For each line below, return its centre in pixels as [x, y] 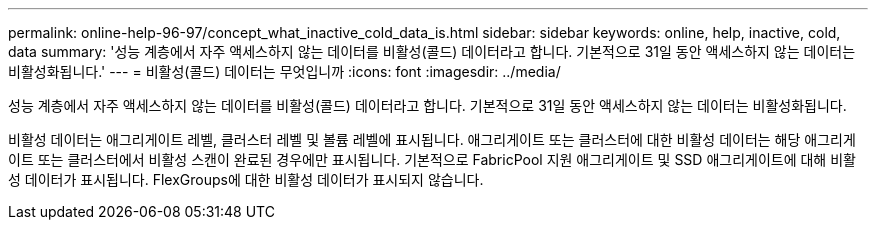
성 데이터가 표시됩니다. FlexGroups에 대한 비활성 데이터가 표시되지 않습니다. [246, 179]
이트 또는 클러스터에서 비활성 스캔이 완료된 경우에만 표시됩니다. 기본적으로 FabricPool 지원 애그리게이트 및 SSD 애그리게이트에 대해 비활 [432, 159]
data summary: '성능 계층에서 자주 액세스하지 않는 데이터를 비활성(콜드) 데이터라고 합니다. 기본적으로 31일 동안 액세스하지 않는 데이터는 [432, 51]
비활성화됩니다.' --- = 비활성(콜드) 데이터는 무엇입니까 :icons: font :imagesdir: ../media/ [284, 71]
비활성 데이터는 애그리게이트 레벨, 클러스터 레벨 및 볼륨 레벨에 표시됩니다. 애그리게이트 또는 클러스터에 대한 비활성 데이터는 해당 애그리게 [432, 139]
